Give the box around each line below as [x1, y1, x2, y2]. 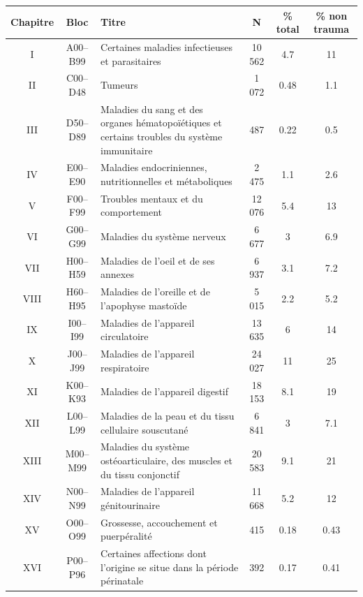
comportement [101, 205, 162, 219]
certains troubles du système [101, 129, 223, 143]
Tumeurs [101, 78, 138, 92]
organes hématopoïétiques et [101, 115, 222, 130]
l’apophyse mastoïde [101, 297, 187, 312]
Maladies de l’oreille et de [101, 284, 210, 299]
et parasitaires [101, 53, 161, 68]
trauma [313, 22, 350, 36]
